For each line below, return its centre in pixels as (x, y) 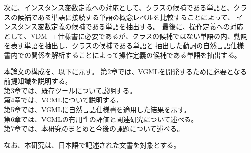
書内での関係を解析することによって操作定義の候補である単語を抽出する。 (123, 55)
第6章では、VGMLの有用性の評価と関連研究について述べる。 (101, 119)
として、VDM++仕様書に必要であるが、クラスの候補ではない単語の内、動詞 (126, 36)
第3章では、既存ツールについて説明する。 (70, 90)
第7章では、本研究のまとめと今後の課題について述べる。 (94, 128)
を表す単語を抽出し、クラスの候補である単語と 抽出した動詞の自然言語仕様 (124, 45)
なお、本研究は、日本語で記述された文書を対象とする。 (92, 144)
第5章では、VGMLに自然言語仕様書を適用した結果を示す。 (97, 109)
